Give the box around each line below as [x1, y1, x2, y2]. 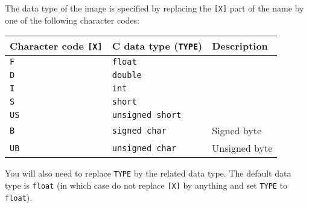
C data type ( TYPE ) [112, 39, 203, 53]
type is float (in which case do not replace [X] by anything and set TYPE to [5, 178, 288, 191]
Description [212, 39, 268, 53]
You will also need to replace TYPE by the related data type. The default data [5, 167, 291, 180]
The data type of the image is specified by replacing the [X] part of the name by [5, 2, 304, 14]
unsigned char [112, 143, 177, 153]
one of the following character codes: [5, 13, 139, 26]
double [112, 70, 142, 80]
